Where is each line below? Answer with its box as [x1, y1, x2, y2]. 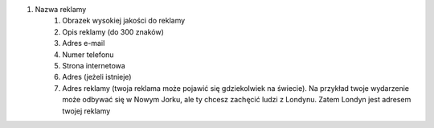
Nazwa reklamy [35, 5, 87, 14]
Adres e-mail [62, 39, 105, 48]
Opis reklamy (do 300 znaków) [62, 27, 165, 36]
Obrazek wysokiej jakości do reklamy [62, 16, 186, 26]
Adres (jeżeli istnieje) [62, 72, 132, 82]
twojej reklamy [62, 105, 111, 116]
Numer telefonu [62, 49, 114, 60]
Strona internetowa [62, 60, 126, 70]
